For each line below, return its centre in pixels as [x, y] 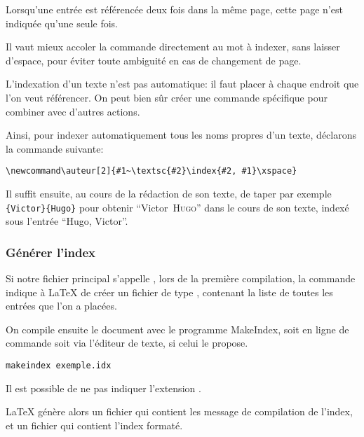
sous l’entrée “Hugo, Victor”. [67, 221]
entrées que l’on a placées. [61, 306]
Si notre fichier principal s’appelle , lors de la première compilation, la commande [181, 278]
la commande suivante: [55, 148]
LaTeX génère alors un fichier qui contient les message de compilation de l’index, [179, 411]
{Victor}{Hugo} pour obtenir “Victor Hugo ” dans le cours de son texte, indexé [177, 207]
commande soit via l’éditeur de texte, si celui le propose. [127, 343]
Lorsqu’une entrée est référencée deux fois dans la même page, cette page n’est [174, 9]
